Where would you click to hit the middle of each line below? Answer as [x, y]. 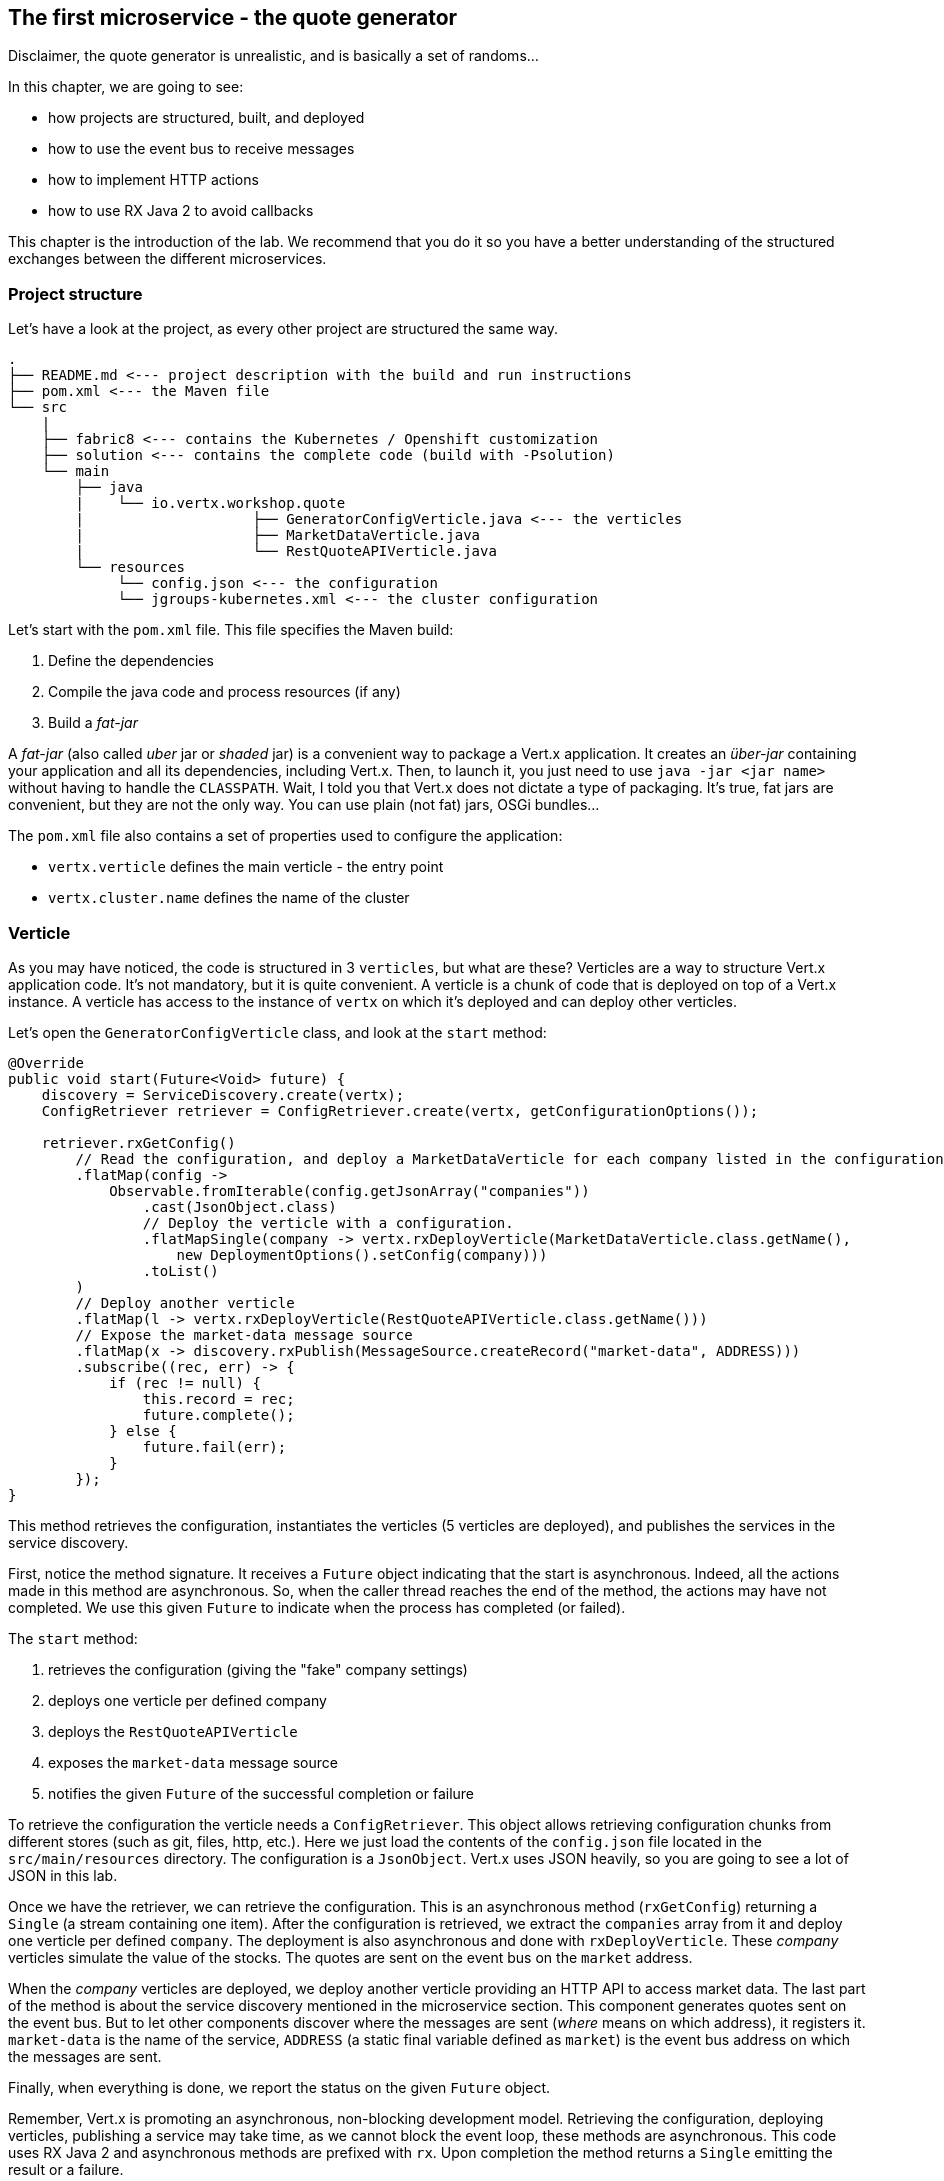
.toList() [180, 1270]
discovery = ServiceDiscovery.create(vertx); [223, 1094]
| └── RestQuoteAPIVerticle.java [286, 551]
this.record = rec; [218, 1398]
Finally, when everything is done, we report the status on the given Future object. [279, 2087]
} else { [143, 1430]
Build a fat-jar [93, 723]
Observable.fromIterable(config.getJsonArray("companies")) [349, 1190]
